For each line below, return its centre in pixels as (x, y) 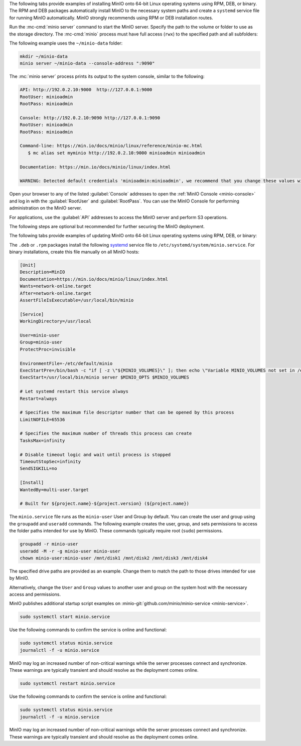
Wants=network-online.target (56, 286)
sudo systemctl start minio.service (65, 617)
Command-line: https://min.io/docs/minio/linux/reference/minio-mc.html (111, 146)
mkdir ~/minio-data (44, 56)
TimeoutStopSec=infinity (50, 462)
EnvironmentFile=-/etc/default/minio (66, 363)
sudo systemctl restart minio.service (67, 684)
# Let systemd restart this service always (74, 392)
